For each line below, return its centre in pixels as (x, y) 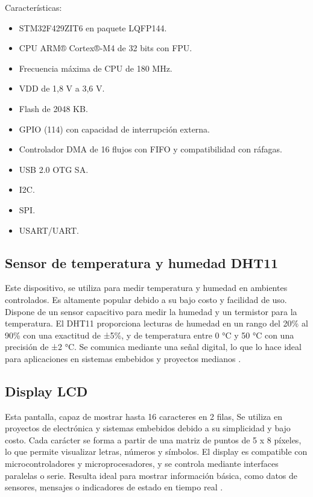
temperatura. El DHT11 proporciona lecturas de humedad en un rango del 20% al (156, 323)
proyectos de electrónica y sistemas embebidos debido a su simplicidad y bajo (148, 428)
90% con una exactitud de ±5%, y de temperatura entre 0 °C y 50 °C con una (150, 335)
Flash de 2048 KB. (53, 108)
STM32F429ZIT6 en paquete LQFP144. (93, 27)
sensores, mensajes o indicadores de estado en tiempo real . (114, 487)
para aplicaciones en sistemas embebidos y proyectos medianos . (123, 358)
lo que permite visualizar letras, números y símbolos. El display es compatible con (156, 452)
